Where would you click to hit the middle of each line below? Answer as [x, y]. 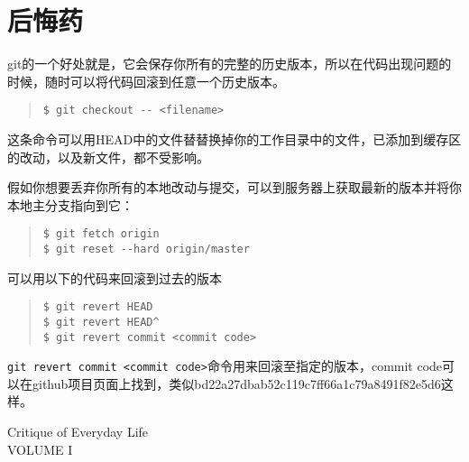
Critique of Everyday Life [78, 432]
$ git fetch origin [101, 234]
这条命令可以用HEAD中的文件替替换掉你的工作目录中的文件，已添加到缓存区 [234, 139]
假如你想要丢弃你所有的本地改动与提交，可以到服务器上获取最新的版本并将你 [234, 187]
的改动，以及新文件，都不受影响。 [108, 157]
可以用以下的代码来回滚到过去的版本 [115, 277]
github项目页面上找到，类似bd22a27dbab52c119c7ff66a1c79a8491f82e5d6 [236, 383]
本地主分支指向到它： [70, 204]
